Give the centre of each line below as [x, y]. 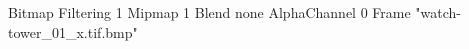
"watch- [438, 12]
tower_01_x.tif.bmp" [73, 31]
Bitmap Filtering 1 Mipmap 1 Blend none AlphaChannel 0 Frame [209, 12]
